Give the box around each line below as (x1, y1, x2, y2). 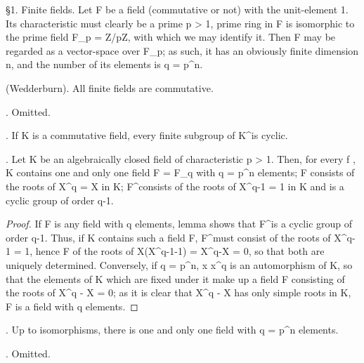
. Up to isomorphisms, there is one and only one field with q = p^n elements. (6, 322, 339, 337)
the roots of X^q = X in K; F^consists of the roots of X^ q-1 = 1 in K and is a (6, 178, 344, 193)
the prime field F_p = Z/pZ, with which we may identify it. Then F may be (6, 29, 336, 44)
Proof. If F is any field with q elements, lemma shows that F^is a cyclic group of (6, 216, 353, 231)
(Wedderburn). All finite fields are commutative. (6, 80, 214, 95)
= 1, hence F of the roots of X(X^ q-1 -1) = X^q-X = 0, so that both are (13, 244, 325, 258)
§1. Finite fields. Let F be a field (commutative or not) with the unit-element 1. (6, 2, 349, 16)
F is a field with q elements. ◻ (6, 298, 138, 313)
